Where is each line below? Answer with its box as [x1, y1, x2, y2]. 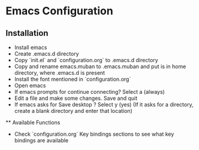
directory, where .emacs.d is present [14, 69, 105, 76]
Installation [5, 28, 49, 38]
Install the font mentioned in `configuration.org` [14, 76, 131, 82]
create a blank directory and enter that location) [14, 108, 132, 114]
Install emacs [14, 44, 47, 51]
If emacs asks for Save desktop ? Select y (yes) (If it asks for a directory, [14, 101, 194, 108]
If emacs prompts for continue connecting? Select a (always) [14, 88, 165, 95]
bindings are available [14, 137, 69, 144]
